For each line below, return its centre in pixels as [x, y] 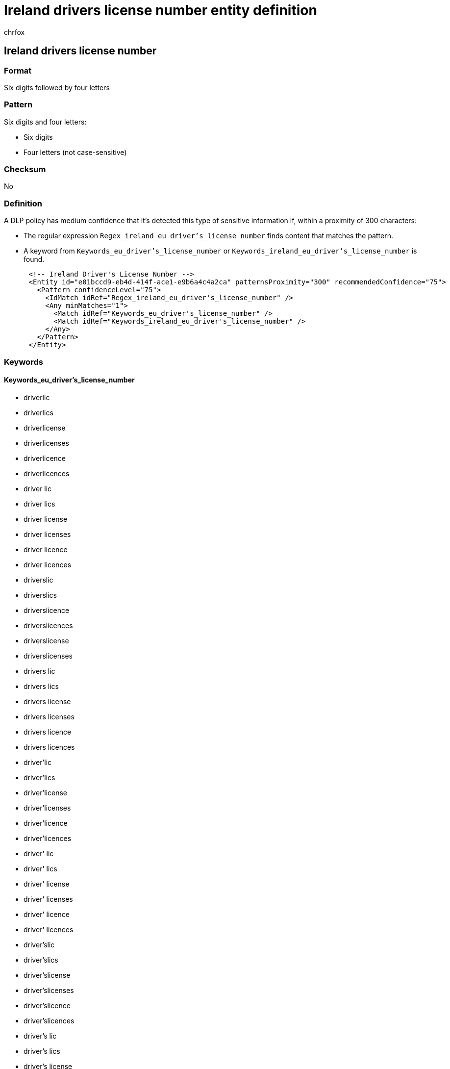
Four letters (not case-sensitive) [75, 152]
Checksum [25, 169]
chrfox [14, 32]
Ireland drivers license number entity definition [161, 10]
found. [34, 259]
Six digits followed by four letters [57, 87]
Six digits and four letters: [45, 122]
